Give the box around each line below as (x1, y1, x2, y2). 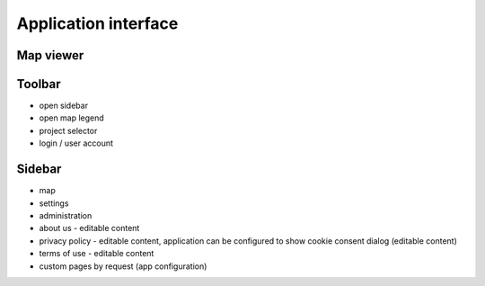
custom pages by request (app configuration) (39, 261, 207, 272)
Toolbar (16, 76, 62, 92)
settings (39, 198, 69, 209)
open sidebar (39, 100, 89, 112)
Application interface (16, 13, 179, 33)
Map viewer (16, 48, 84, 63)
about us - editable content (39, 223, 140, 234)
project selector (39, 125, 98, 136)
